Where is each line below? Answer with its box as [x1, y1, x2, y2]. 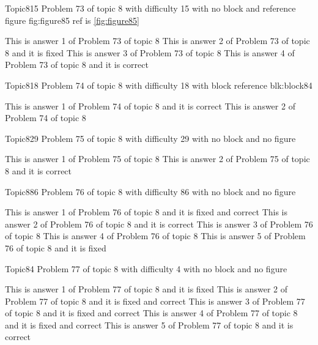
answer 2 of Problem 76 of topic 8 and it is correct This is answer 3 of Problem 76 [5, 217, 313, 230]
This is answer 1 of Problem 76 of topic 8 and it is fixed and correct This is [5, 206, 287, 218]
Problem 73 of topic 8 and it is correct [5, 58, 149, 71]
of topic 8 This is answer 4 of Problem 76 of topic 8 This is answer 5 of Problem [5, 229, 306, 242]
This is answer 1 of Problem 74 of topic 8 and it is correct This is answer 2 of [5, 99, 295, 112]
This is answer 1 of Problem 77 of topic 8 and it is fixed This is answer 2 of [5, 283, 288, 295]
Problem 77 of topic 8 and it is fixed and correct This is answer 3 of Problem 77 [5, 294, 305, 307]
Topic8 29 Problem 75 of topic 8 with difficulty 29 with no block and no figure [5, 132, 296, 144]
